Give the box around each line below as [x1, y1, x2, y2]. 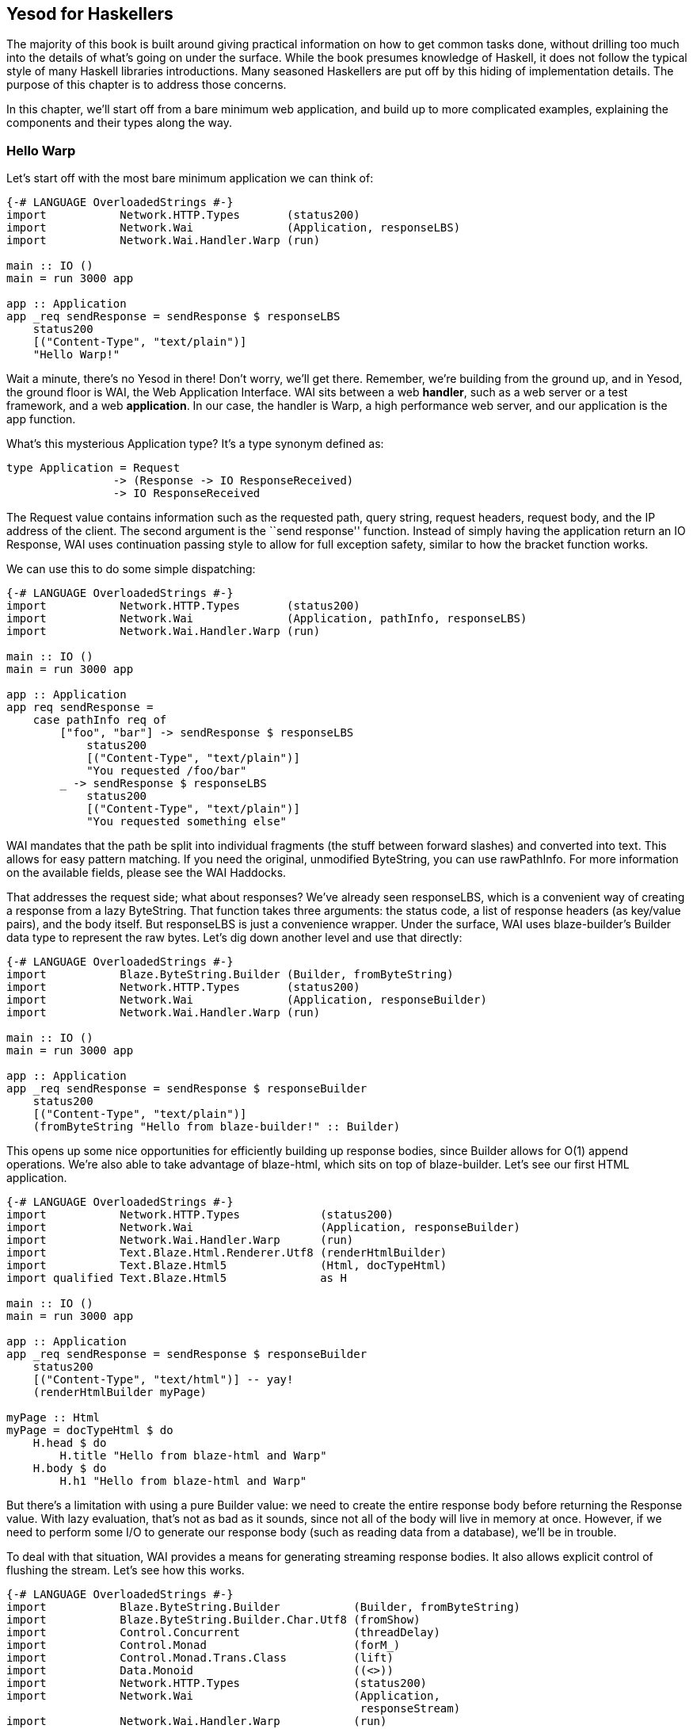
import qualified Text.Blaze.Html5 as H [6, 1272, 347, 1285]
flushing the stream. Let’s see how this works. [6, 1563, 245, 1578]
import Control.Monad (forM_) [6, 1639, 401, 1652]
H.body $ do [32, 1462, 107, 1475]
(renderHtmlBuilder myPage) [32, 1386, 207, 1399]
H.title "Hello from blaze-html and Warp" [59, 1449, 327, 1463]
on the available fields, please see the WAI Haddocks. [6, 866, 287, 880]
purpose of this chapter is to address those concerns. [6, 78, 287, 92]
